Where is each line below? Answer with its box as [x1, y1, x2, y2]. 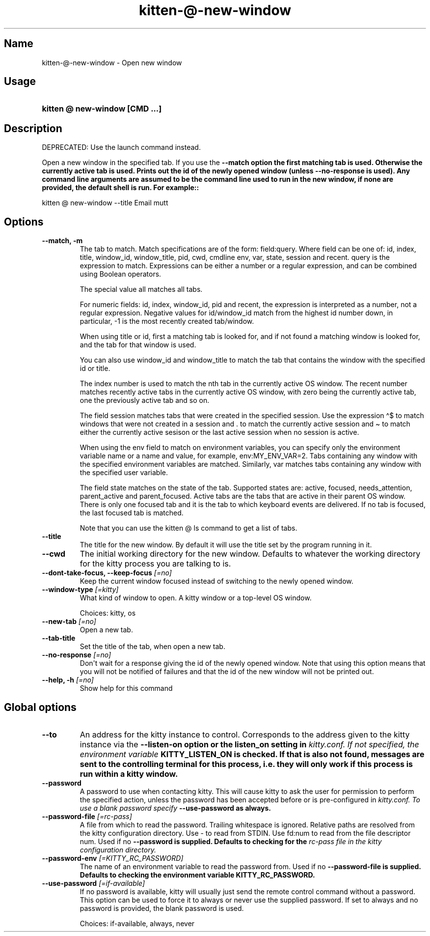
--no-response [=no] [42, 651, 111, 659]
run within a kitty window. [80, 768, 178, 779]
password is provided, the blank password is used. [80, 904, 244, 912]
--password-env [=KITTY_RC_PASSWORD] [42, 853, 184, 862]
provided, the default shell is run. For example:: [42, 183, 199, 192]
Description [4, 122, 62, 135]
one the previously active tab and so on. [80, 396, 210, 405]
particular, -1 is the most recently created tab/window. [80, 317, 254, 326]
